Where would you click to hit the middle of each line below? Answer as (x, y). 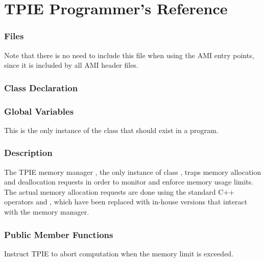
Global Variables (39, 111)
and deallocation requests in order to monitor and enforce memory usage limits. (129, 182)
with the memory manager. (47, 212)
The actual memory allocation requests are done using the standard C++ (119, 191)
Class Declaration (41, 87)
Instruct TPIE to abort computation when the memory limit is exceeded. (119, 253)
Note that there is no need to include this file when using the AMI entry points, (129, 55)
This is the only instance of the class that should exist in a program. (111, 130)
